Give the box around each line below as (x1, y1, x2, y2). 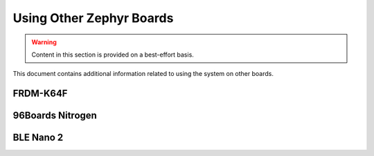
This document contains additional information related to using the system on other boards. (12, 70, 274, 78)
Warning (31, 38, 57, 46)
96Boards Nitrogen (12, 110, 97, 121)
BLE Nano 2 (12, 132, 64, 144)
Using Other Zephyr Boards (12, 10, 174, 26)
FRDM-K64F (12, 88, 68, 99)
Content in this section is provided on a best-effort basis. (31, 50, 194, 59)
